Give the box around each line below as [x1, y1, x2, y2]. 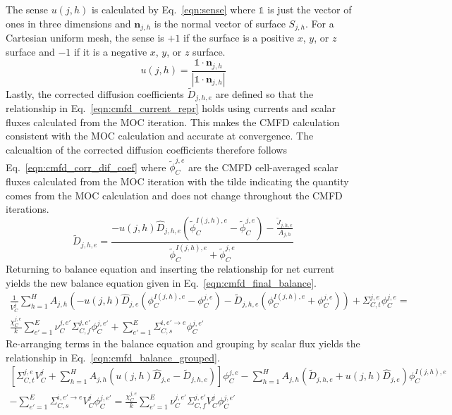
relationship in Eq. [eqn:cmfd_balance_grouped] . [6, 349, 220, 364]
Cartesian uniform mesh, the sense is [6, 30, 164, 45]
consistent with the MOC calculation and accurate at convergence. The [6, 128, 314, 143]
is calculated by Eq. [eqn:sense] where [91, 2, 256, 16]
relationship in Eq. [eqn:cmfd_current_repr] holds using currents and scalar [6, 101, 336, 116]
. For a [305, 16, 334, 30]
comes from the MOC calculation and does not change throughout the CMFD [6, 187, 343, 202]
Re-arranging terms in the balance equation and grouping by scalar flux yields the [6, 336, 360, 351]
